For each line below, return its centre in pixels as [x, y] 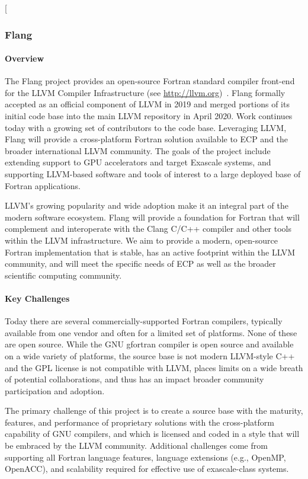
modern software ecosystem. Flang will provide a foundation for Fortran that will [152, 217]
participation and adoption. [55, 390]
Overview [25, 58]
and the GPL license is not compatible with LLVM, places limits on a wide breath [154, 367]
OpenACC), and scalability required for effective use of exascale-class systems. [147, 469]
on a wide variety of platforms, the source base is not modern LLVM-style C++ [150, 355]
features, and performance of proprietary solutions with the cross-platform [139, 422]
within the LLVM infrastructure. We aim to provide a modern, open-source [141, 240]
